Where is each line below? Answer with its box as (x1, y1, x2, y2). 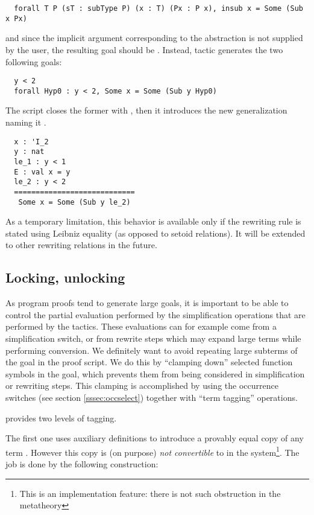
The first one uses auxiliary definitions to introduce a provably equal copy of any (5, 432, 304, 444)
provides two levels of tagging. (5, 411, 117, 424)
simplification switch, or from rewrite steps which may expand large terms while (5, 331, 301, 344)
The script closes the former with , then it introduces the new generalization (5, 104, 287, 117)
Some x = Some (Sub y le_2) (18, 197, 131, 206)
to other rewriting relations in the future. (5, 238, 157, 251)
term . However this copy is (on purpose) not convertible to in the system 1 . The (5, 444, 300, 458)
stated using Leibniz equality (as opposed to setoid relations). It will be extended (5, 226, 306, 239)
